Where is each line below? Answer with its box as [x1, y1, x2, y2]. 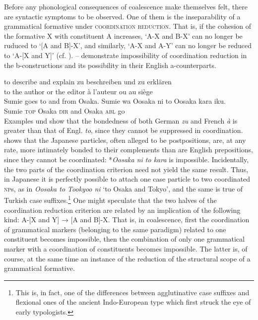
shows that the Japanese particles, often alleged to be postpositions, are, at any [4, 134, 246, 145]
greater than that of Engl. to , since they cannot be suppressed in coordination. [4, 125, 243, 135]
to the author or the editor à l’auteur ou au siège [4, 86, 153, 96]
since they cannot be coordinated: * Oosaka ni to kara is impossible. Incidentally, [4, 154, 249, 164]
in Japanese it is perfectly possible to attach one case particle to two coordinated [4, 174, 251, 184]
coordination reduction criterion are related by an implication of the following [4, 204, 241, 215]
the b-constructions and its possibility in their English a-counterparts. [4, 60, 216, 70]
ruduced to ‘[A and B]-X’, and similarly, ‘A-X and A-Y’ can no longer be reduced [4, 40, 252, 51]
